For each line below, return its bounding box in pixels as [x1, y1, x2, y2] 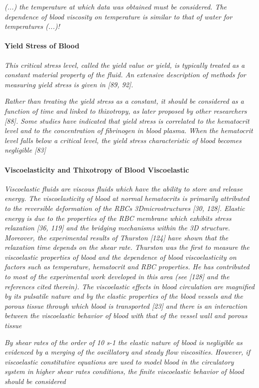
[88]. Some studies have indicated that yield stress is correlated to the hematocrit [4, 115, 250, 126]
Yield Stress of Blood [4, 40, 80, 51]
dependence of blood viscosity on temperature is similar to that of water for [4, 11, 233, 21]
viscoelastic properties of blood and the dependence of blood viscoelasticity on [4, 251, 237, 262]
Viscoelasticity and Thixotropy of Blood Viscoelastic [4, 164, 189, 175]
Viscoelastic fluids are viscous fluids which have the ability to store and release [4, 183, 243, 194]
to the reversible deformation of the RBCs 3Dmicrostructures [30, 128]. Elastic [4, 202, 245, 213]
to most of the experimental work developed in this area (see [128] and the [4, 271, 230, 282]
